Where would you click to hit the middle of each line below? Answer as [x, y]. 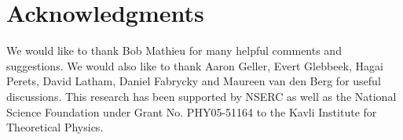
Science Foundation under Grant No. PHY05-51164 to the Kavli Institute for [192, 111]
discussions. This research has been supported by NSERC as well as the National [201, 96]
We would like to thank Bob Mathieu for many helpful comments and [174, 50]
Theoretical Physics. [55, 127]
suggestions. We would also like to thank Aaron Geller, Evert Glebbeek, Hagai [195, 65]
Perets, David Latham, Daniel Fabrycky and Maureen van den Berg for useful [194, 81]
